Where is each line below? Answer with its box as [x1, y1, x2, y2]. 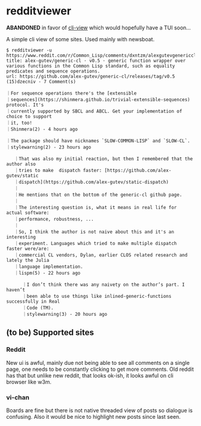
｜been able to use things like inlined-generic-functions [22, 293, 172, 299]
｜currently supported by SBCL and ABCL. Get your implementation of [6, 108, 182, 114]
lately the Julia [6, 257, 50, 263]
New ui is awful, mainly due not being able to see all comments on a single [6, 359, 190, 366]
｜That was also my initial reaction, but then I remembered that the [14, 156, 193, 162]
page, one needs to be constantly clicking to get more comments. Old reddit [6, 365, 194, 373]
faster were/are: [6, 246, 50, 252]
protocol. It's [6, 102, 44, 108]
